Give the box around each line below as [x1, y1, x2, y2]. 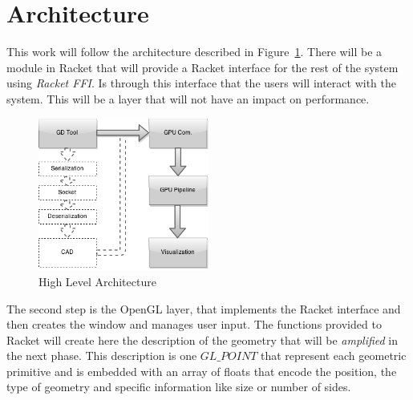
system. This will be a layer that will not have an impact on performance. [6, 90, 370, 107]
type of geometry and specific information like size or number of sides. [6, 378, 351, 395]
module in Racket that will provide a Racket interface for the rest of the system [6, 59, 399, 75]
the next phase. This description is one [6, 347, 197, 364]
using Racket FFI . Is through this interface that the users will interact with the [6, 75, 396, 91]
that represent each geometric [261, 347, 407, 364]
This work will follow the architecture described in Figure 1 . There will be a [6, 43, 383, 60]
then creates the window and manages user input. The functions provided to [6, 316, 382, 333]
